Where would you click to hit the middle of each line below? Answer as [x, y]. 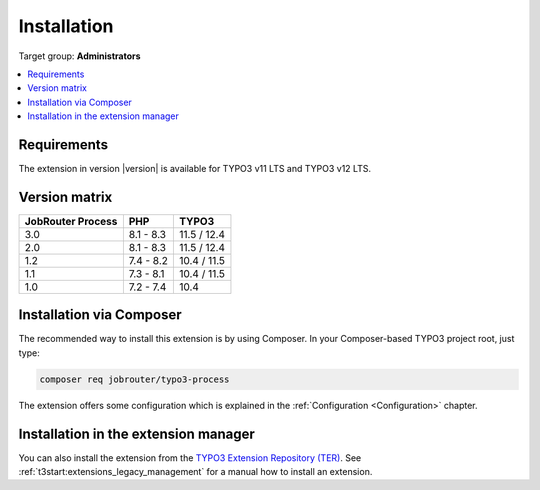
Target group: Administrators [79, 56]
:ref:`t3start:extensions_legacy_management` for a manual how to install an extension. [195, 472]
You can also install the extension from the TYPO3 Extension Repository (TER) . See [190, 457]
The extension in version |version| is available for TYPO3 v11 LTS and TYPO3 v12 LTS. [195, 169]
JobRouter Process [71, 221]
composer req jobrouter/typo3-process [134, 379]
